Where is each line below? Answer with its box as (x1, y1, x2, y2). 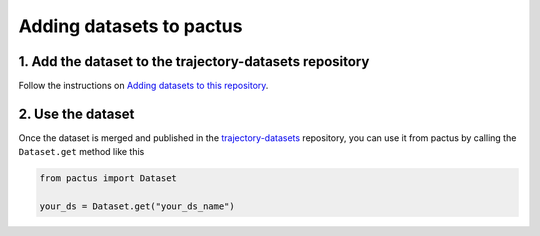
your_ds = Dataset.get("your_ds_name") (39, 201, 235, 212)
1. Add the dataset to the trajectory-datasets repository (18, 53, 370, 70)
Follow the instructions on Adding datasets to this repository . (18, 80, 269, 92)
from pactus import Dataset (39, 173, 177, 184)
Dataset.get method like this (18, 146, 145, 158)
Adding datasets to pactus (18, 15, 243, 37)
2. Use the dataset (18, 105, 135, 122)
